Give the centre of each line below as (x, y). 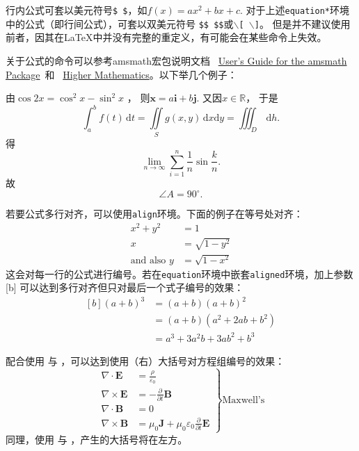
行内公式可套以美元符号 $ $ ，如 (77, 10)
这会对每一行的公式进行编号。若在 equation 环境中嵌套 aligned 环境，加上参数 (179, 273)
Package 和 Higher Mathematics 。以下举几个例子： (121, 74)
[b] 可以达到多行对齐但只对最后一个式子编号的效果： (125, 287)
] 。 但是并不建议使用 (302, 23)
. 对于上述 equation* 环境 (294, 10)
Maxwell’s (244, 400)
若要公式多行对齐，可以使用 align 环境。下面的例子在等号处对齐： (154, 214)
